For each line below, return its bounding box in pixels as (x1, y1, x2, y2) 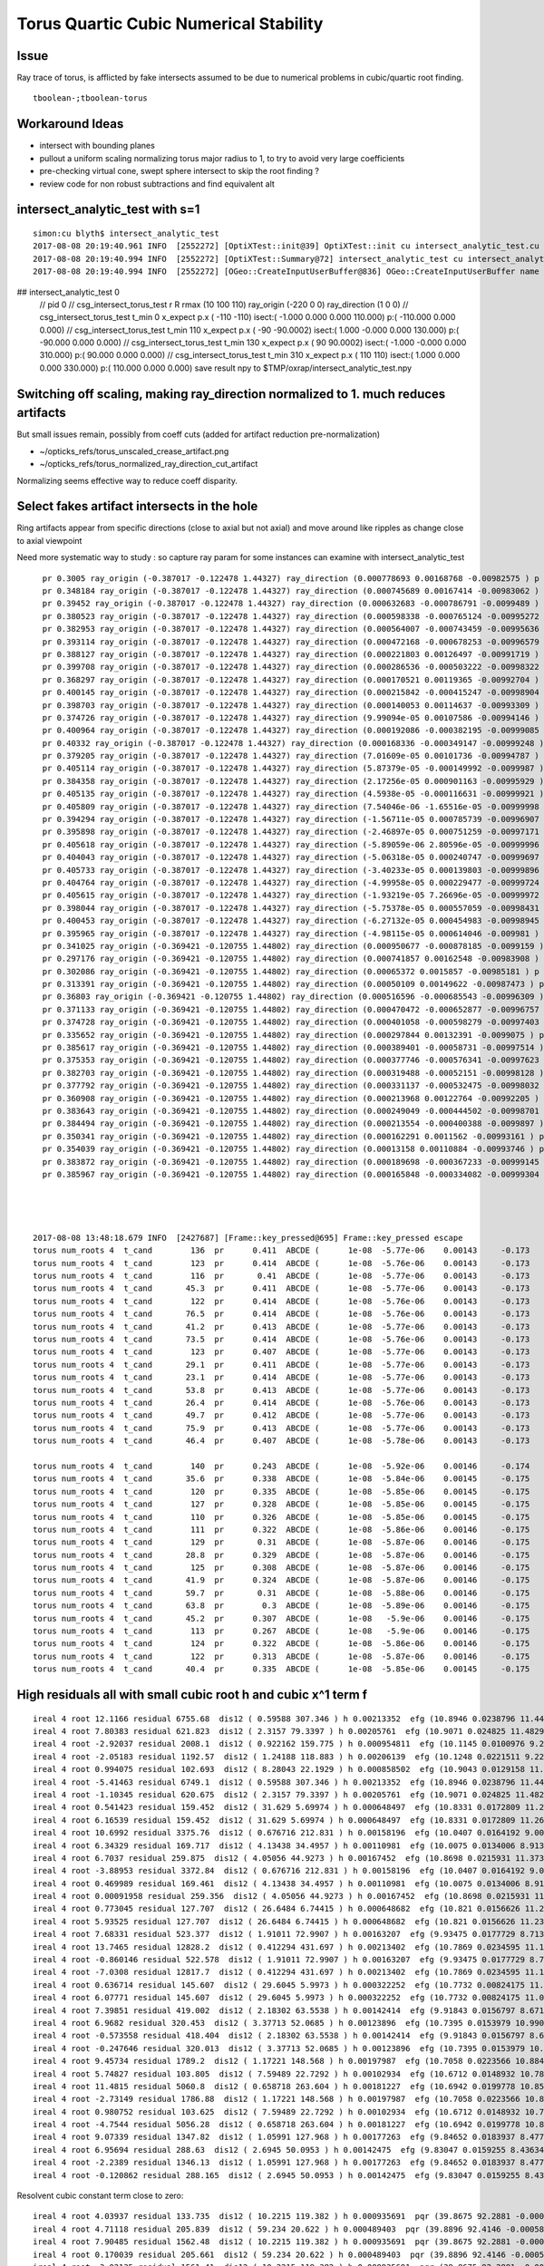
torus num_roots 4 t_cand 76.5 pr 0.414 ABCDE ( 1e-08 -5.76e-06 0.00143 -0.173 (33, 1309, 530, 1319)
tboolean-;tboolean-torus (33, 93, 149, 103)
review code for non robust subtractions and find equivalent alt (39, 178, 276, 189)
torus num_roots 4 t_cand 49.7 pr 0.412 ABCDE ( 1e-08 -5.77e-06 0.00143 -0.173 (33, 1410, 530, 1420)
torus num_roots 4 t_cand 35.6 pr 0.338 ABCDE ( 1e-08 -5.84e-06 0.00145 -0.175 (33, 1474, 530, 1484)
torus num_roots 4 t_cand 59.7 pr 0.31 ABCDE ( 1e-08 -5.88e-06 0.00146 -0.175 (33, 1587, 530, 1598)
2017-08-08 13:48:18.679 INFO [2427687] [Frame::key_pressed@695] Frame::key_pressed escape (33, 1233, 463, 1243)
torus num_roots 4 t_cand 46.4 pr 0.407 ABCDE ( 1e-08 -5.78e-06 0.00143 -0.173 (33, 1436, 530, 1446)
